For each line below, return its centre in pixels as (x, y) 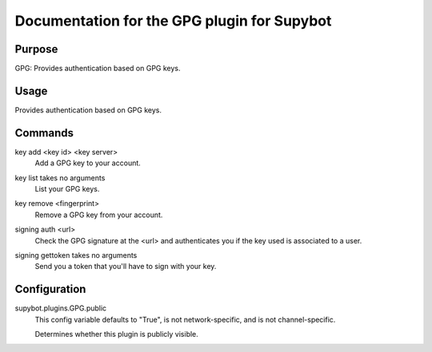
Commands (44, 133)
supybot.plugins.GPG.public (61, 308)
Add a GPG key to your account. (88, 163)
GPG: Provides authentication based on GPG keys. (98, 69)
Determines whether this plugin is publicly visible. (117, 334)
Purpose (36, 49)
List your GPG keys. (67, 189)
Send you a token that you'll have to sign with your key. (126, 267)
